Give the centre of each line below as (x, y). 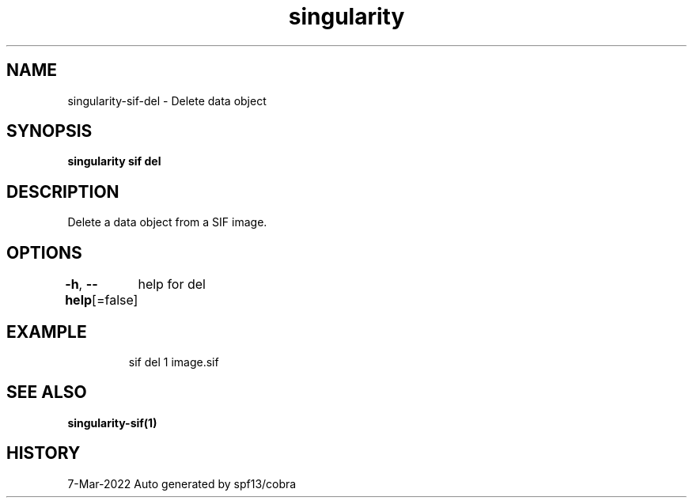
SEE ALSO (47, 392)
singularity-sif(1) (112, 423)
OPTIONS (44, 252)
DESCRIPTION (63, 191)
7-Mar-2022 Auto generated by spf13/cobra (182, 483)
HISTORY (44, 453)
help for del (172, 284)
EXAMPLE (47, 332)
